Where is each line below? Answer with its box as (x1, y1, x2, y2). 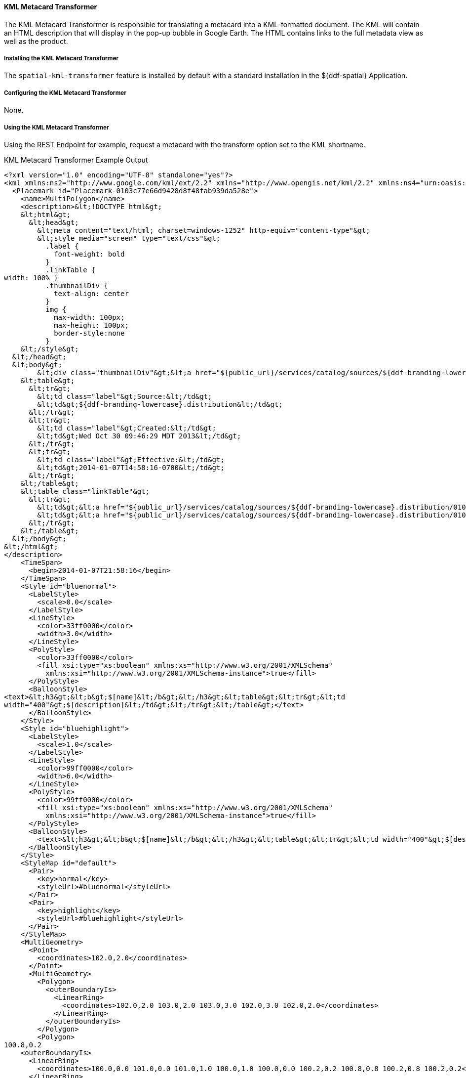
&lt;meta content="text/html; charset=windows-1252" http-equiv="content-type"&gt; (37, 226, 370, 234)
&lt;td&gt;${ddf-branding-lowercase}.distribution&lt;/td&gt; (37, 400, 283, 408)
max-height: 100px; (54, 321, 129, 329)
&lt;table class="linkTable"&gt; (20, 487, 150, 495)
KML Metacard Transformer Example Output (4, 155, 148, 164)
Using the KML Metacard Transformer (4, 124, 109, 131)
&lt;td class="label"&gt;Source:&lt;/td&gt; (37, 392, 212, 400)
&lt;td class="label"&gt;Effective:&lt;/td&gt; (37, 455, 225, 464)
